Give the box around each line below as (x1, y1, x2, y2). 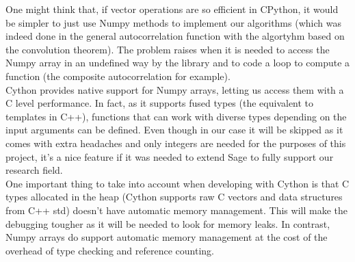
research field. (5, 163, 63, 177)
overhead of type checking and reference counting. (5, 243, 215, 257)
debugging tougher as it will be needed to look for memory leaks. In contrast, (5, 216, 330, 231)
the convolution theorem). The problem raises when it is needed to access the (5, 42, 330, 56)
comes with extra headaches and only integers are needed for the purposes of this (5, 135, 346, 150)
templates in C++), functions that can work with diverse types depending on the (5, 109, 347, 123)
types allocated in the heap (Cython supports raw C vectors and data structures (5, 189, 343, 204)
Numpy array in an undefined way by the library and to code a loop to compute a (5, 55, 350, 70)
